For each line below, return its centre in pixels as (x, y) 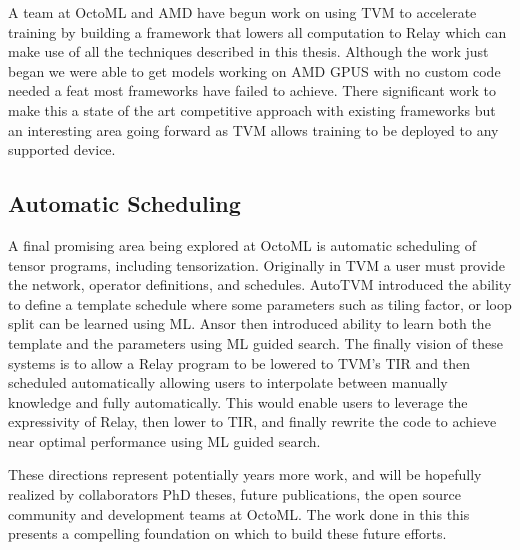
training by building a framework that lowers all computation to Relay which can (257, 31)
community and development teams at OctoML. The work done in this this (239, 513)
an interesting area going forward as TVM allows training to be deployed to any (253, 129)
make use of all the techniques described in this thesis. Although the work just (248, 51)
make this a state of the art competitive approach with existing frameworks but (252, 109)
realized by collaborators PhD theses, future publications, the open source (234, 494)
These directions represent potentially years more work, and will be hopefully (245, 474)
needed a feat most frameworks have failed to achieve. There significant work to (252, 90)
